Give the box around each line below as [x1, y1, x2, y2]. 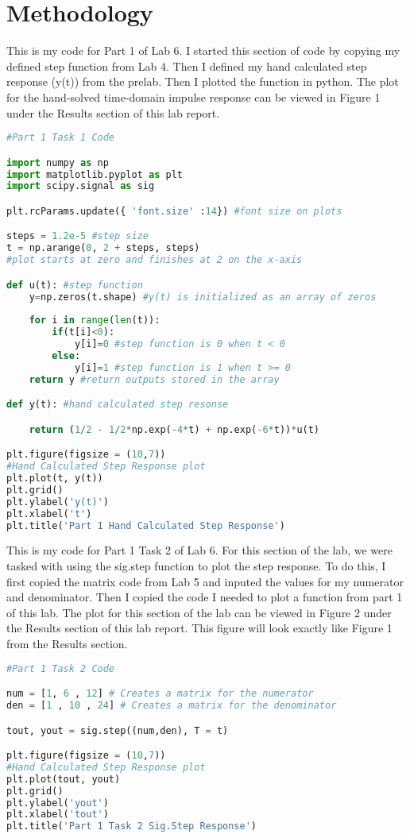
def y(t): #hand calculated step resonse [6, 399, 229, 411]
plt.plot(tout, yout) [6, 773, 121, 785]
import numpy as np [6, 156, 109, 168]
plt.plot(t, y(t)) [6, 473, 103, 485]
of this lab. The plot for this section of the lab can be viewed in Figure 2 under [6, 604, 392, 620]
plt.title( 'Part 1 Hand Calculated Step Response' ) [6, 519, 285, 531]
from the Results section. [6, 635, 128, 651]
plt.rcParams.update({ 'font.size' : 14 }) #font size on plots [6, 205, 342, 217]
